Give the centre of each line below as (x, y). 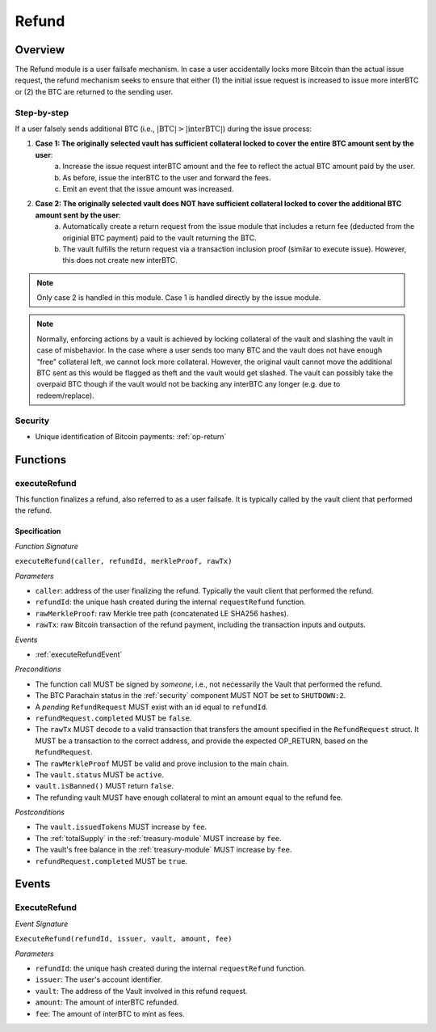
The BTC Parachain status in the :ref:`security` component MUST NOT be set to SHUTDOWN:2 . (191, 696)
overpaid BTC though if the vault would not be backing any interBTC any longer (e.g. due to (189, 384)
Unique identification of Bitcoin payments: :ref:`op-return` (131, 436)
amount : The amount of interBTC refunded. (107, 1002)
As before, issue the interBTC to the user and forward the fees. (167, 177)
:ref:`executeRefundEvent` (79, 654)
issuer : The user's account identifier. (99, 979)
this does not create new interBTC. (120, 260)
